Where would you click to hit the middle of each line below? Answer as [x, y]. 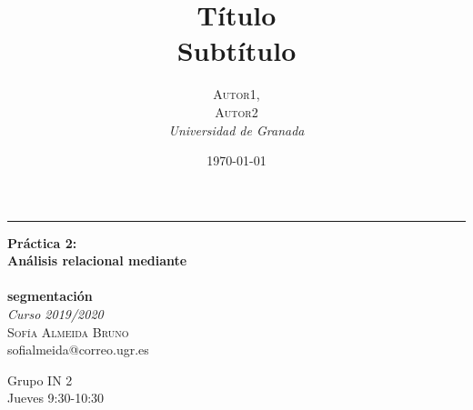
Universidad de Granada [236, 130]
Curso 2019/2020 [55, 314]
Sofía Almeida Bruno [68, 331]
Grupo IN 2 [40, 380]
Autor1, [236, 94]
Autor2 [236, 111]
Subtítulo [236, 50]
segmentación [50, 296]
